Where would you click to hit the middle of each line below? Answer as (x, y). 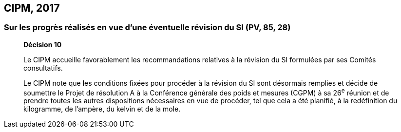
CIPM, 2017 (32, 8)
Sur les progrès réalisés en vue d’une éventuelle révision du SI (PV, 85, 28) (147, 28)
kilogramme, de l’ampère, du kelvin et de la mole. (102, 109)
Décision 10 (43, 44)
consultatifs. (43, 68)
